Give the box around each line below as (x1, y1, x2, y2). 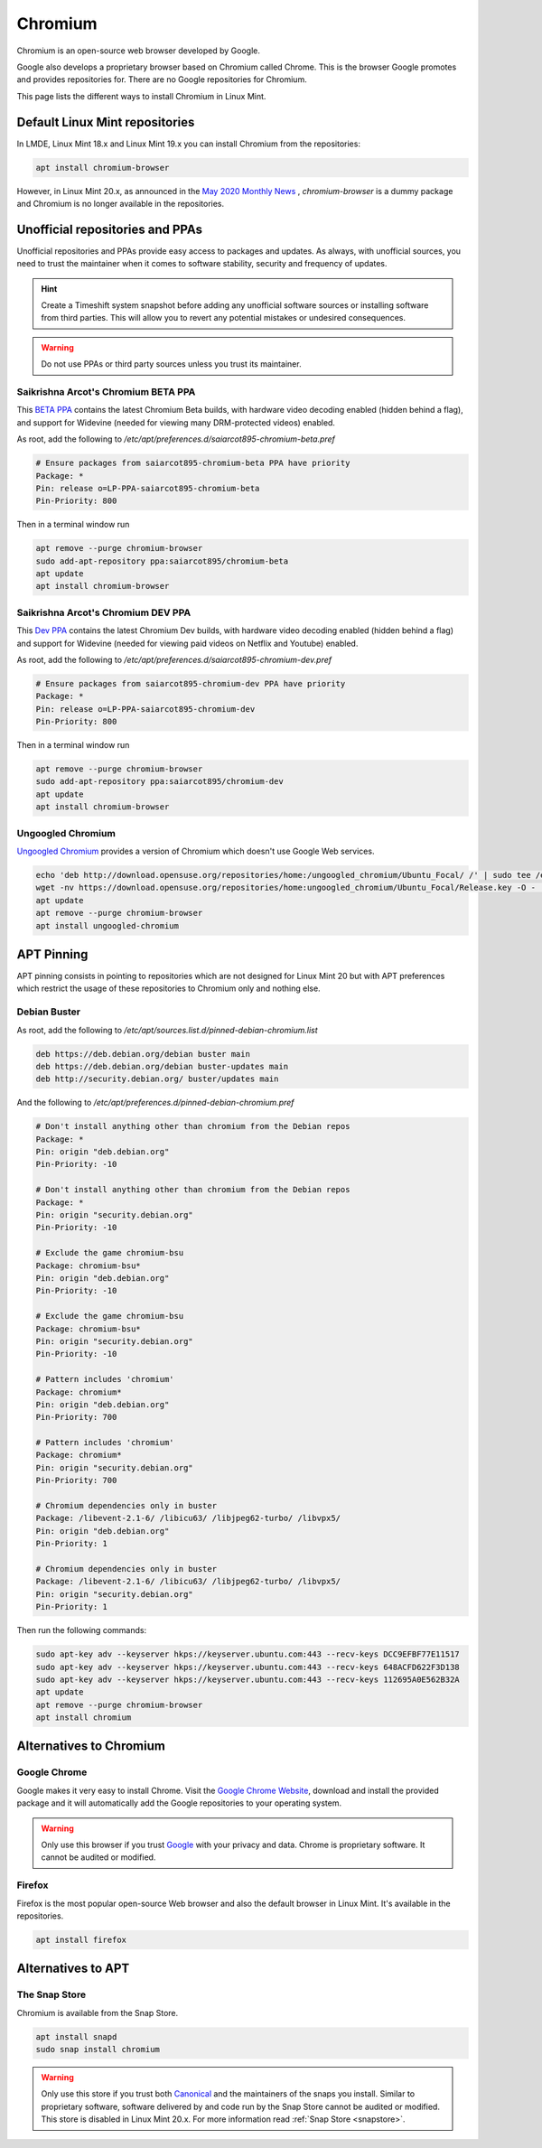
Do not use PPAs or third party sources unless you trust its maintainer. (41, 359, 302, 369)
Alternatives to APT (16, 1961, 130, 1976)
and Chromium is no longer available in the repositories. (16, 198, 225, 209)
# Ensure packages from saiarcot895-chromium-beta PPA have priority (35, 458, 350, 469)
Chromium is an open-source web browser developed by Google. (16, 45, 261, 56)
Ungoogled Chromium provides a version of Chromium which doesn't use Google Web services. (16, 845, 375, 856)
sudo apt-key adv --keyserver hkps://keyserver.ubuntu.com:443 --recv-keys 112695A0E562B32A (35, 1674, 460, 1685)
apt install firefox (35, 1934, 126, 1945)
